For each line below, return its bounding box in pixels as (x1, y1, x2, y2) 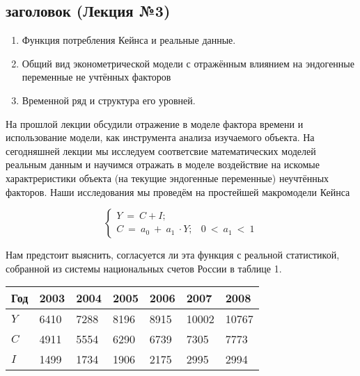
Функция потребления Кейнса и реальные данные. (22, 33, 236, 47)
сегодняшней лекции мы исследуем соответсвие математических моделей (6, 143, 316, 158)
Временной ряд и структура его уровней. (22, 92, 196, 107)
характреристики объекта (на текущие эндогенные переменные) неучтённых (6, 170, 329, 185)
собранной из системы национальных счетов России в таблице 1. (6, 261, 282, 275)
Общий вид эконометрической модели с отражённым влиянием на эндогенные (22, 56, 354, 70)
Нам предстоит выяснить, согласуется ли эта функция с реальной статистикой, (6, 247, 340, 262)
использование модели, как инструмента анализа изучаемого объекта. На (6, 130, 315, 145)
